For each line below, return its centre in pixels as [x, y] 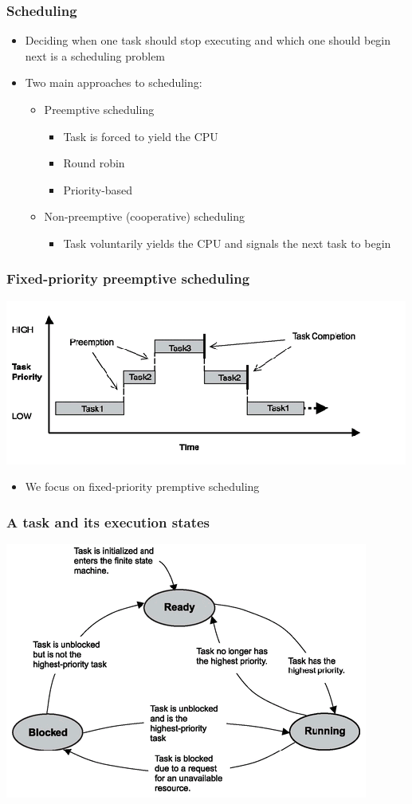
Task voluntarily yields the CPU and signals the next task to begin [227, 243]
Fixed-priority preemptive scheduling [128, 278]
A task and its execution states [108, 522]
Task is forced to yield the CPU [141, 136]
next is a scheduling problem [95, 55]
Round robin [94, 163]
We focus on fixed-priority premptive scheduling [142, 486]
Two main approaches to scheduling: [114, 82]
